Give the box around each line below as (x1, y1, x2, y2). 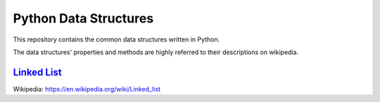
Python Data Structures (13, 11, 154, 26)
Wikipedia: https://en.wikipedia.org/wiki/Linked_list (13, 84, 161, 93)
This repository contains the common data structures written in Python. (13, 35, 220, 44)
